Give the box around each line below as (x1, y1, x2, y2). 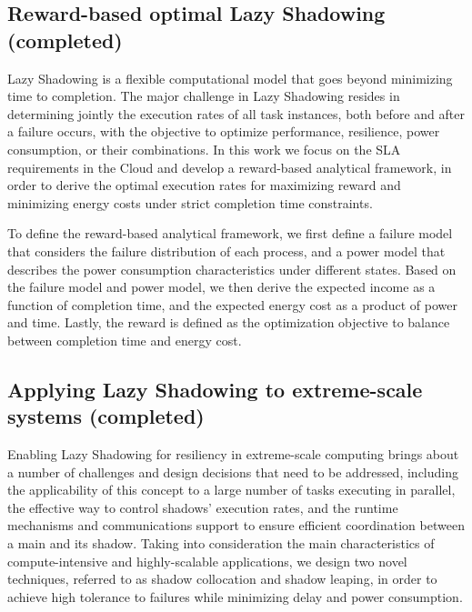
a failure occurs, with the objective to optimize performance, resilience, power (7, 122, 440, 141)
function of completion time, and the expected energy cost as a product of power (7, 295, 457, 314)
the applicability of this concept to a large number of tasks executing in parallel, (7, 480, 456, 499)
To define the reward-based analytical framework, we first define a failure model (7, 224, 453, 243)
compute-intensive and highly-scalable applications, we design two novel (7, 551, 407, 570)
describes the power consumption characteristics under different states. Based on (7, 259, 457, 278)
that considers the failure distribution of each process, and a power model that (7, 241, 446, 260)
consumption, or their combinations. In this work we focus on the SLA (7, 139, 401, 158)
